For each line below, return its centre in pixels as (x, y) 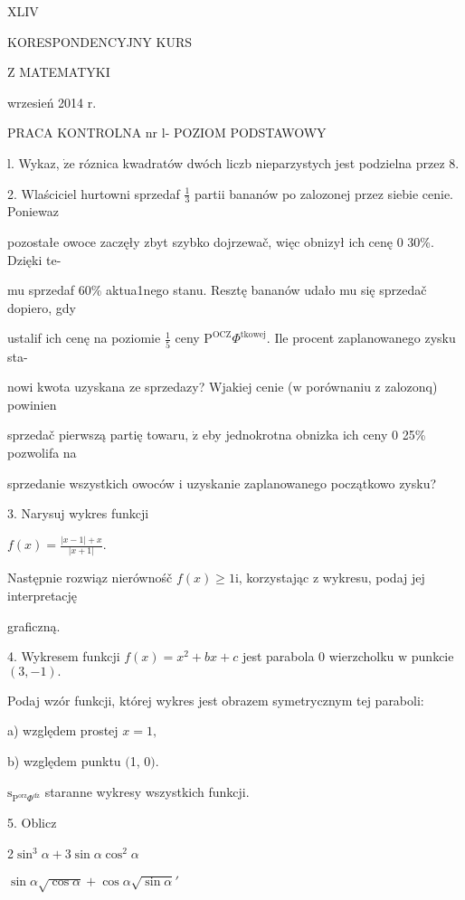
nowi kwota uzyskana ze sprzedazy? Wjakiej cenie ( (150, 387)
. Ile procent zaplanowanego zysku (361, 338)
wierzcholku (361, 656)
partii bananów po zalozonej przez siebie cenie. (324, 193)
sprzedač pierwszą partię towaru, (98, 435)
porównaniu (338, 387)
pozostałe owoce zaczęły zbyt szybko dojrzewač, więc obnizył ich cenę (200, 241)
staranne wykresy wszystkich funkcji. (147, 791)
